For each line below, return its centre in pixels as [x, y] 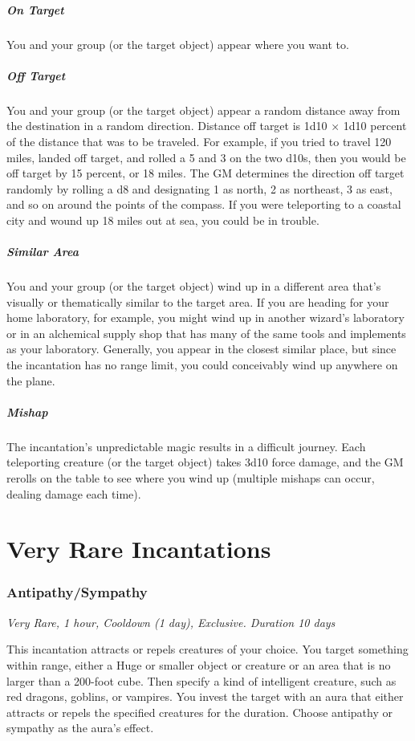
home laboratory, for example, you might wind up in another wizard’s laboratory [205, 318]
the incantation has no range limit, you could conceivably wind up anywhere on [202, 364]
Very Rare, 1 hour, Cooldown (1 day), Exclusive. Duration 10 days [171, 622]
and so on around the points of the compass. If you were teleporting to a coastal [204, 204]
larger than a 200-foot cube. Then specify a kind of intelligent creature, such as [201, 680]
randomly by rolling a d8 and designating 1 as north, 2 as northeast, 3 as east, [199, 188]
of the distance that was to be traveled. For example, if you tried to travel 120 [199, 141]
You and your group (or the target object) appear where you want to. [178, 44]
